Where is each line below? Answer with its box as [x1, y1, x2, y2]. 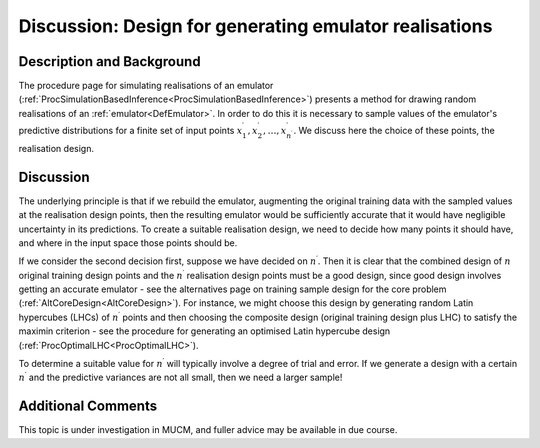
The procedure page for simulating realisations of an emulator [18, 80, 274, 92]
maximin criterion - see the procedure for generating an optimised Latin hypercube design [18, 325, 391, 337]
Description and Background [18, 53, 201, 70]
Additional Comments [18, 398, 158, 415]
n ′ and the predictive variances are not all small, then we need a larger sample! [18, 370, 343, 384]
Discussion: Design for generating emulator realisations [18, 15, 493, 37]
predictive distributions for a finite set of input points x [18, 125, 243, 137]
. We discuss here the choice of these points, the [293, 125, 495, 137]
